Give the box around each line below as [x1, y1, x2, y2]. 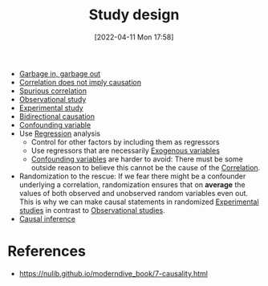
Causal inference [18, 214, 75, 223]
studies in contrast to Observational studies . [18, 205, 165, 214]
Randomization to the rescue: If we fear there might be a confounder [18, 171, 246, 181]
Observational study [18, 94, 87, 104]
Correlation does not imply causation [18, 77, 142, 87]
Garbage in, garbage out [18, 68, 101, 78]
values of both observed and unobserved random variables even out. [18, 188, 249, 198]
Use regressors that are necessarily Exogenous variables [30, 145, 220, 155]
